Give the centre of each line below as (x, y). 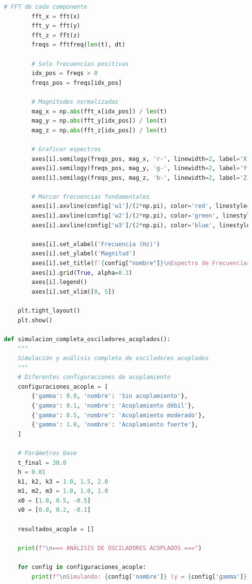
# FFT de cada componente (46, 7)
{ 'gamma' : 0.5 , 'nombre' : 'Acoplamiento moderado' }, (118, 415)
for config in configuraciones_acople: (82, 567)
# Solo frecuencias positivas (80, 64)
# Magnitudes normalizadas (75, 102)
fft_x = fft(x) (56, 16)
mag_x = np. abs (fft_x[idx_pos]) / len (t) (99, 111)
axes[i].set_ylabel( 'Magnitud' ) (84, 254)
